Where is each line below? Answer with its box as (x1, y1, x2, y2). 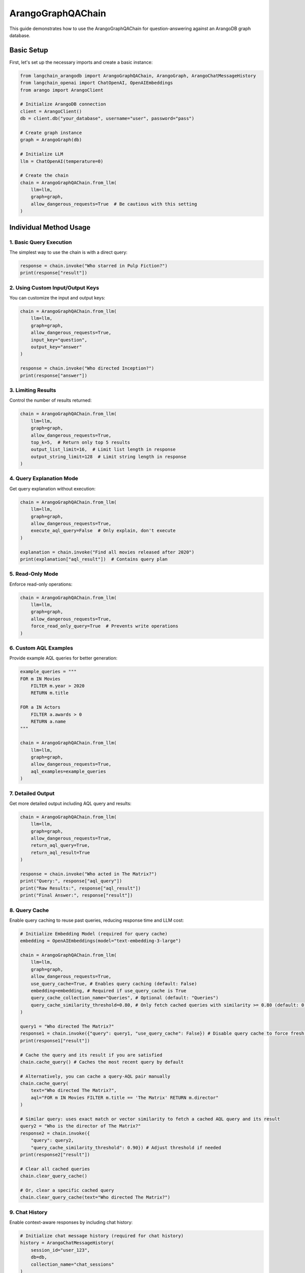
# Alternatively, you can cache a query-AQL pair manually (20, 1073, 170, 1079)
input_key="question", (30, 337, 87, 343)
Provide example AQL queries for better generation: (9, 655, 118, 661)
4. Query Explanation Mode (9, 475, 78, 482)
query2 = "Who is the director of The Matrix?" (20, 1123, 141, 1129)
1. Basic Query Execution (9, 238, 72, 245)
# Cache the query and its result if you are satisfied (20, 1052, 163, 1058)
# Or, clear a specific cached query (20, 1187, 114, 1193)
